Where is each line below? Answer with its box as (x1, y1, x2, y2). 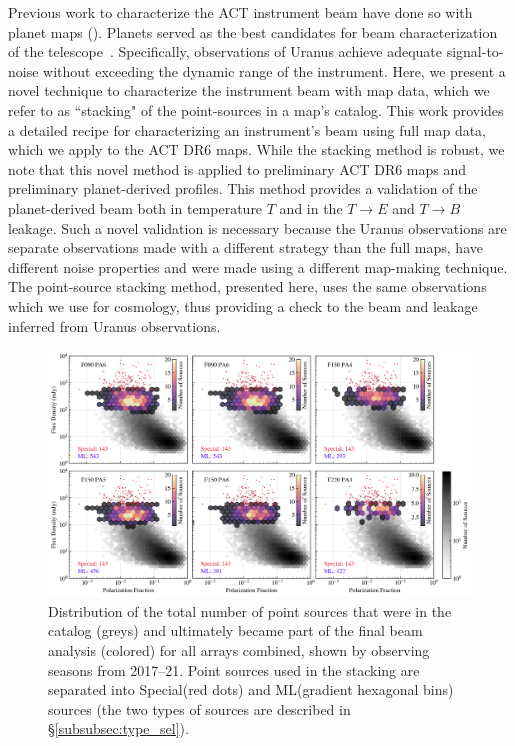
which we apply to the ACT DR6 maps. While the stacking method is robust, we (8, 139, 505, 160)
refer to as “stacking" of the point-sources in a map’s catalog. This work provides (8, 99, 504, 120)
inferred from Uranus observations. (8, 315, 221, 336)
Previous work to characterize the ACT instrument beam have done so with (8, 2, 473, 22)
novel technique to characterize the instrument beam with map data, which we (8, 80, 490, 101)
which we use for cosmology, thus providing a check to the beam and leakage (8, 295, 478, 316)
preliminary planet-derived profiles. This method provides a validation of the (8, 178, 478, 199)
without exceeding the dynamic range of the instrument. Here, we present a (43, 60, 506, 81)
